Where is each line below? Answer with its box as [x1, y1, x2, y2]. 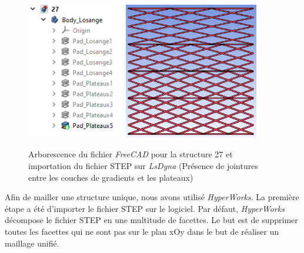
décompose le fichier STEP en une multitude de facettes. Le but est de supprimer [5, 214, 298, 226]
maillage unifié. [5, 237, 59, 249]
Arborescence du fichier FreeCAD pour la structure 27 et [28, 148, 233, 160]
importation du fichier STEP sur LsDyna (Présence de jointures [28, 159, 258, 171]
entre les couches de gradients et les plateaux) [28, 171, 193, 183]
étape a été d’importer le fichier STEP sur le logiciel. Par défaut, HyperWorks [5, 202, 285, 214]
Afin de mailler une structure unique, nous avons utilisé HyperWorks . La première [5, 191, 299, 203]
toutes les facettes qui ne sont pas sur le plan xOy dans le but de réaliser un [5, 225, 279, 237]
